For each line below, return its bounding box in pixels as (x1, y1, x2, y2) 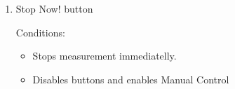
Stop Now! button (15, 1, 93, 15)
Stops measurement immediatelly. (32, 48, 177, 63)
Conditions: (15, 25, 65, 39)
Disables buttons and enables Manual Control (32, 71, 229, 86)
